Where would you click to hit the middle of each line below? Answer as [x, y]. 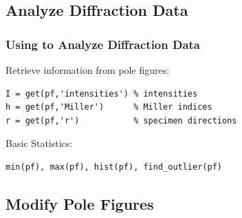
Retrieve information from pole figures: [88, 70]
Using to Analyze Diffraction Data [103, 44]
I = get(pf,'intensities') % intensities [102, 93]
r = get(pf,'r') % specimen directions [121, 120]
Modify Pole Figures [80, 203]
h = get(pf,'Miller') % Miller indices [109, 107]
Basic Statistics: [39, 143]
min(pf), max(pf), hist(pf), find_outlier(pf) [114, 167]
